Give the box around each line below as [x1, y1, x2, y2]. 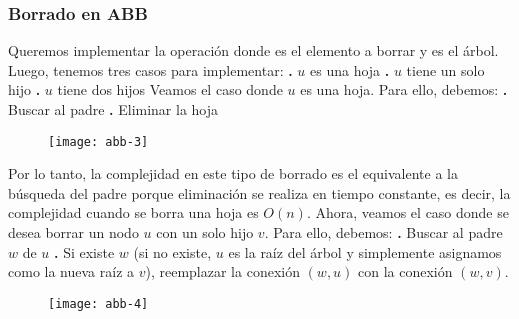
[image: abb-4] [48, 296, 149, 311]
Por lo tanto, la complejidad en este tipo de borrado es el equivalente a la [8, 163, 459, 184]
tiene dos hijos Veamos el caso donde [57, 79, 283, 100]
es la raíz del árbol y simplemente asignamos [228, 241, 502, 262]
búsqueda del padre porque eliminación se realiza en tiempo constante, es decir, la [8, 182, 511, 203]
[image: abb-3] [48, 134, 149, 149]
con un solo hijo [156, 222, 254, 243]
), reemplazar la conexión [145, 261, 300, 282]
